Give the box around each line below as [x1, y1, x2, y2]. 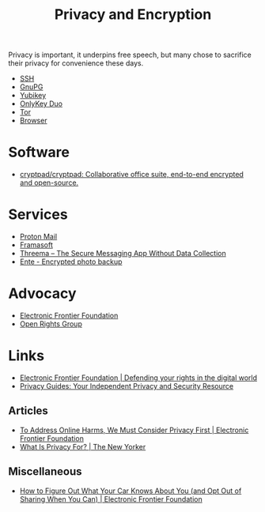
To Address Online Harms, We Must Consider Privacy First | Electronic [19, 425, 249, 435]
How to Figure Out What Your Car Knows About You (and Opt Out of [19, 486, 242, 495]
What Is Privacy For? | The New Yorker [19, 442, 146, 451]
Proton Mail [19, 232, 58, 242]
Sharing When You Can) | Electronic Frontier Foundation [19, 494, 203, 503]
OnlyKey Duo [19, 99, 63, 108]
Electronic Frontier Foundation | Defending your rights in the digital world [19, 373, 258, 382]
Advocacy [8, 284, 77, 303]
